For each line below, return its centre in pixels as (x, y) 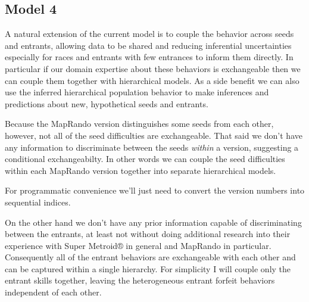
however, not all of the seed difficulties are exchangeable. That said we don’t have (154, 135)
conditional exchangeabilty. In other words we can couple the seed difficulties (145, 159)
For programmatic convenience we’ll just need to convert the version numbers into (155, 190)
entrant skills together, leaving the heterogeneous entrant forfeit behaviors (140, 280)
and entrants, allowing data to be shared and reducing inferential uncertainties (148, 45)
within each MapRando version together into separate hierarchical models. (141, 170)
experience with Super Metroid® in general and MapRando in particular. (138, 245)
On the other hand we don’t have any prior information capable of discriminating (153, 222)
